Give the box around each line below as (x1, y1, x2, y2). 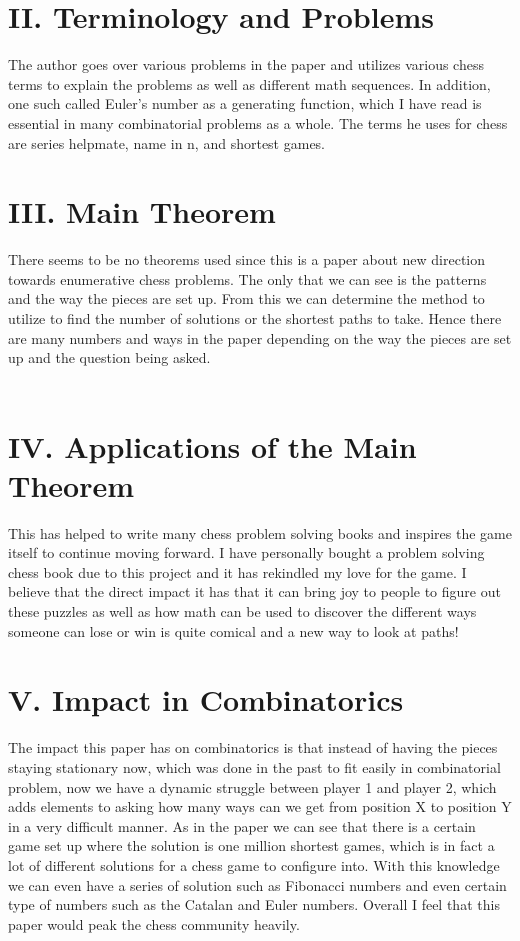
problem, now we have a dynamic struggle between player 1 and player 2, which (8, 776, 497, 797)
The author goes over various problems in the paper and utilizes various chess (8, 54, 484, 75)
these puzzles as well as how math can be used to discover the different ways (8, 601, 477, 622)
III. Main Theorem (8, 191, 276, 232)
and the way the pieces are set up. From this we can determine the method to (8, 288, 485, 309)
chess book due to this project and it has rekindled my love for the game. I (8, 561, 467, 582)
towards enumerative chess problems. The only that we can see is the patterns (8, 268, 487, 289)
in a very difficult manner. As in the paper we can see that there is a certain (8, 815, 476, 836)
